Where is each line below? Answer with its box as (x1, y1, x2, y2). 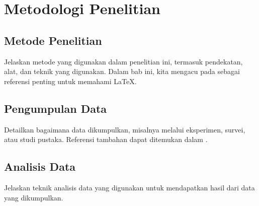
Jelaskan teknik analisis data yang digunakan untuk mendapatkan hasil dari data (4, 182, 255, 192)
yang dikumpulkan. (4, 192, 63, 202)
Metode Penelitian (4, 32, 102, 48)
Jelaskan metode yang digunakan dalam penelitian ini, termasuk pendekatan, (4, 56, 243, 66)
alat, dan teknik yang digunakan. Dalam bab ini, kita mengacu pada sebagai (4, 66, 240, 77)
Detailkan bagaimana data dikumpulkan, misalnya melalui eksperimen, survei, (4, 124, 245, 134)
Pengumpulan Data (4, 100, 107, 116)
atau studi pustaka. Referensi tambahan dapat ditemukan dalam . (4, 134, 208, 145)
